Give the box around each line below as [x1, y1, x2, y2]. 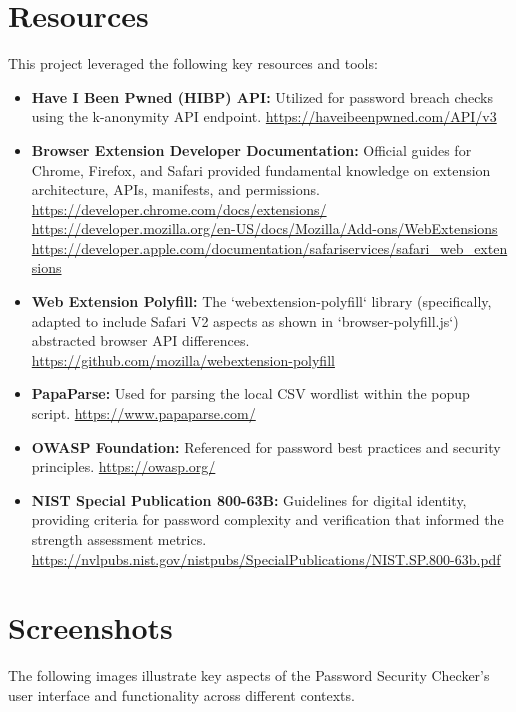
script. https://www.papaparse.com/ [31, 403, 256, 424]
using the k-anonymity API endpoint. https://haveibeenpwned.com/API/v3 [31, 106, 497, 127]
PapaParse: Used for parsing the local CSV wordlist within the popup [31, 383, 470, 404]
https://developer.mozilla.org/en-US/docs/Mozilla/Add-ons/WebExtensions [31, 218, 498, 239]
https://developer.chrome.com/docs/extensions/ [31, 198, 327, 219]
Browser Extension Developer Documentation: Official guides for [31, 139, 472, 160]
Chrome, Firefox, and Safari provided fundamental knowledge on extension [31, 159, 491, 180]
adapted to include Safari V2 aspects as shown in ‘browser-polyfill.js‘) [31, 310, 459, 331]
